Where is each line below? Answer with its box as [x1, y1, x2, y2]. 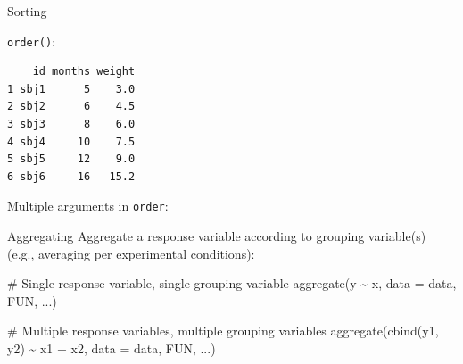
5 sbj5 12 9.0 [7, 153, 136, 166]
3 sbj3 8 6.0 [7, 118, 136, 131]
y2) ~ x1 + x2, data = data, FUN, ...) [7, 339, 216, 358]
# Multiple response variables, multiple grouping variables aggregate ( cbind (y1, [7, 321, 439, 340]
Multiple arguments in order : [7, 196, 169, 215]
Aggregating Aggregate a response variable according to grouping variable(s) [7, 227, 426, 245]
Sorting [7, 2, 47, 20]
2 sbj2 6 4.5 [7, 100, 136, 113]
